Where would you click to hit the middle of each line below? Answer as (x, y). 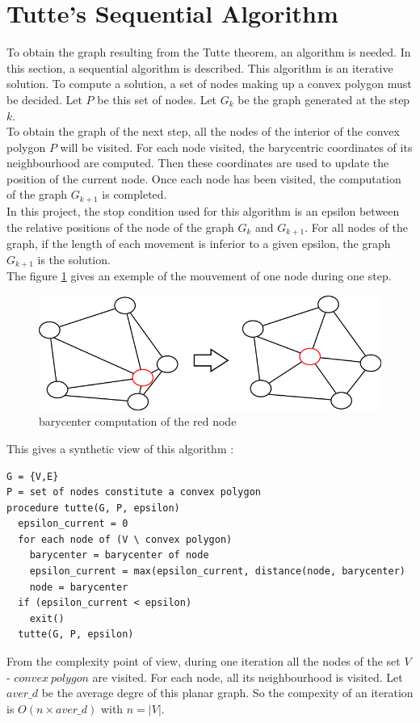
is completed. (134, 194)
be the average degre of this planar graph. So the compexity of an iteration (227, 693)
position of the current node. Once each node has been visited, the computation (204, 178)
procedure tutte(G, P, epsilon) (93, 508)
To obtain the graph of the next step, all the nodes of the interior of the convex (203, 131)
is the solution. (74, 259)
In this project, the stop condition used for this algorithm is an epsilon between (203, 210)
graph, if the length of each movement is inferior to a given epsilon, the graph (199, 243)
